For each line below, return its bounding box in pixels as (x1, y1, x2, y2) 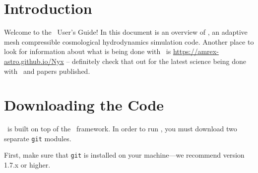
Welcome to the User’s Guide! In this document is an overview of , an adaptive (4, 27, 248, 37)
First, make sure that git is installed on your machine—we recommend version (4, 150, 245, 160)
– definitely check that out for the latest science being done (66, 56, 246, 66)
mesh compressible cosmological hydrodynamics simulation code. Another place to (4, 36, 254, 47)
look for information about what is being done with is (4, 46, 171, 57)
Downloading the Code (4, 95, 164, 115)
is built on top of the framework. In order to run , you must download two (7, 123, 237, 134)
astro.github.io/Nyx (4, 56, 64, 66)
